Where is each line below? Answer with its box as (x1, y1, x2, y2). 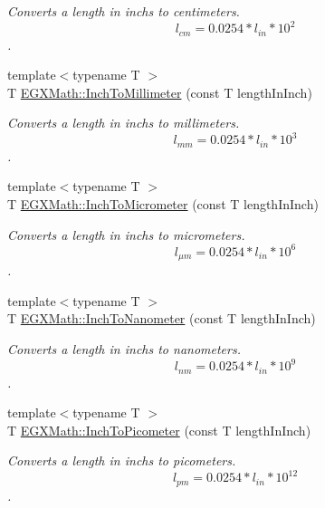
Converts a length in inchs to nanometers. (7, 339, 241, 358)
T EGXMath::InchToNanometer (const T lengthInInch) (7, 309, 316, 328)
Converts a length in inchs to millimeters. (7, 113, 240, 132)
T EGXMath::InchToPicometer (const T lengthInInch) (7, 420, 311, 439)
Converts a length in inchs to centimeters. (7, 2, 240, 20)
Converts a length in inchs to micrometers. (7, 225, 245, 244)
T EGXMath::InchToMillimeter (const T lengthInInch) (7, 82, 312, 101)
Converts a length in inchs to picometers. (7, 451, 236, 470)
